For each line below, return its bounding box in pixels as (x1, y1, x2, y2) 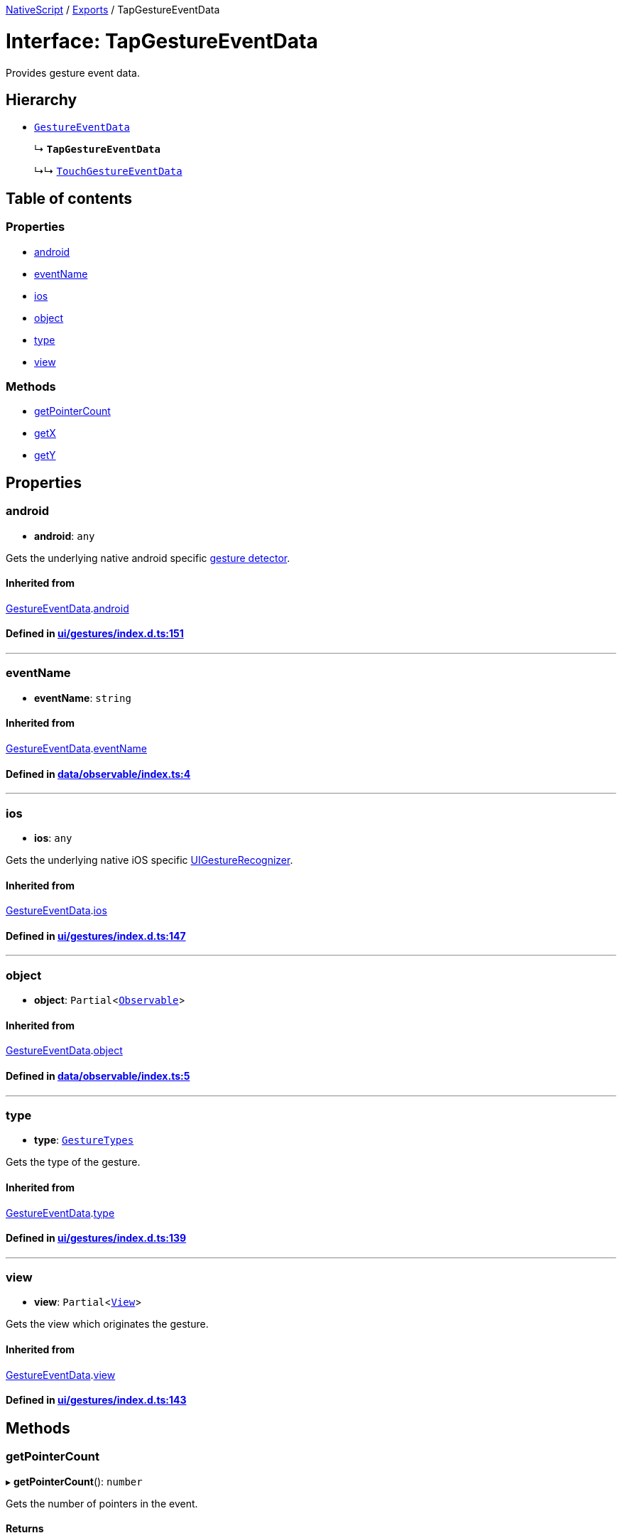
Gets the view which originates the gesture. (6, 1318, 209, 1331)
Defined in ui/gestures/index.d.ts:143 (6, 1394, 187, 1407)
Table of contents (6, 189, 132, 207)
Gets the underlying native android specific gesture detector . (6, 551, 290, 564)
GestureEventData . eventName (6, 742, 147, 754)
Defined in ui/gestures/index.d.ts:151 (6, 627, 184, 640)
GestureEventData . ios (6, 904, 107, 917)
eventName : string (34, 691, 131, 704)
